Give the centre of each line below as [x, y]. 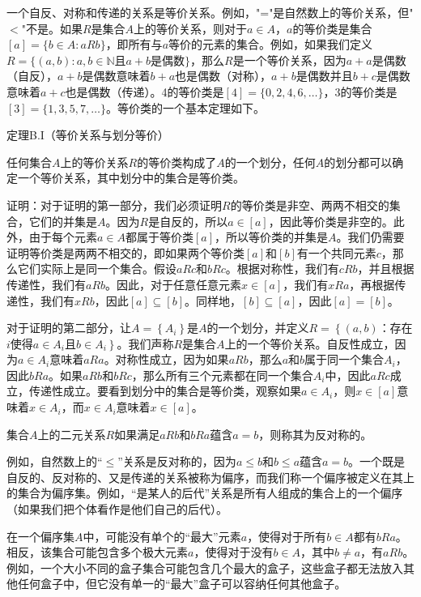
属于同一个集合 [344, 359]
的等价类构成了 [177, 162]
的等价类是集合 [332, 28]
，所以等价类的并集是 [272, 237]
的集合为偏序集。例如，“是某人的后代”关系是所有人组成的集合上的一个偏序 [205, 493]
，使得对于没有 [234, 552]
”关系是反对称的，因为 [177, 461]
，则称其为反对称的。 [315, 434]
